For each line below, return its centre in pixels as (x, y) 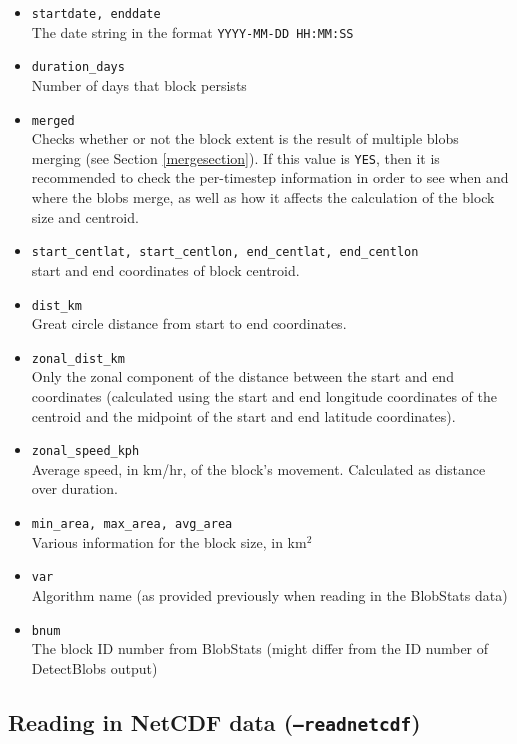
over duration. (74, 488)
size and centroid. (85, 216)
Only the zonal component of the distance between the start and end (242, 376)
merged (53, 120)
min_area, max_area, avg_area (132, 524)
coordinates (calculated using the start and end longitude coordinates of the (264, 396)
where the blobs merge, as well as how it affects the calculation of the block (263, 197)
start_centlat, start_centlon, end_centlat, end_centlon (225, 252)
